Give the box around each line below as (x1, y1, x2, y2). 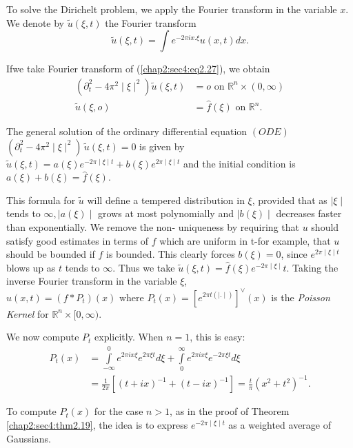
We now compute (6, 329, 79, 344)
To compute (6, 404, 57, 418)
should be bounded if (6, 247, 95, 261)
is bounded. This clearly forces (106, 247, 235, 261)
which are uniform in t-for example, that (159, 233, 331, 247)
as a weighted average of (228, 417, 332, 431)
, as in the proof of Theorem (170, 404, 290, 418)
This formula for (6, 192, 76, 207)
